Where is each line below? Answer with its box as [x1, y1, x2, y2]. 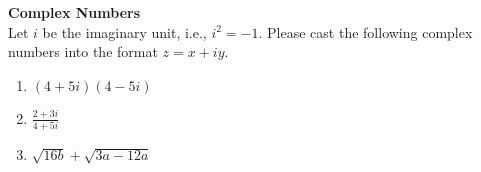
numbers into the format [8, 41, 158, 62]
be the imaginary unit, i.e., [42, 21, 207, 42]
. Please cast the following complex [258, 21, 473, 42]
